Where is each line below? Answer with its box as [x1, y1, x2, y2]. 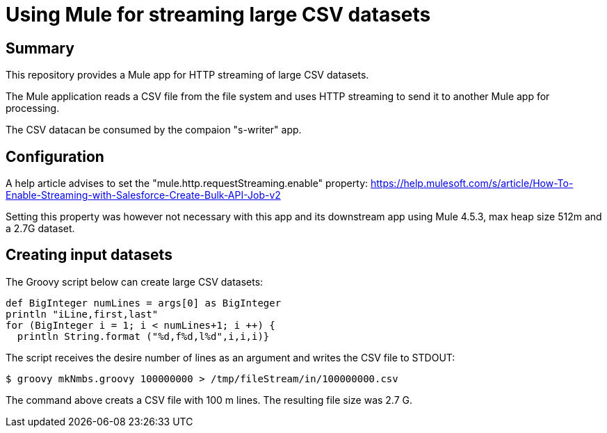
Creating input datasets [6, 246, 172, 264]
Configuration [6, 147, 104, 165]
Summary [6, 39, 74, 57]
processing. [6, 102, 60, 115]
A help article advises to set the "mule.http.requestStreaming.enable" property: [6, 177, 369, 190]
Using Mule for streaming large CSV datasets [6, 3, 431, 26]
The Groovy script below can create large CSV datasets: [6, 275, 264, 288]
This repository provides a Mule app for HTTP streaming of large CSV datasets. [6, 69, 369, 81]
